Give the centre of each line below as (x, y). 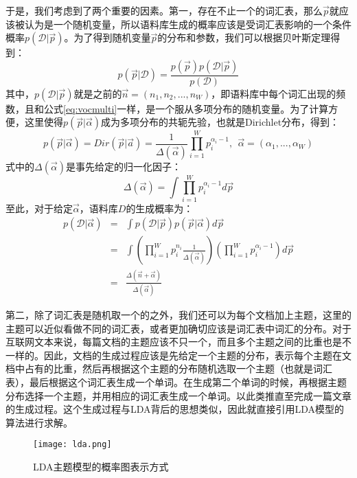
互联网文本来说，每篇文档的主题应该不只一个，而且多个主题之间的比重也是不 (178, 342)
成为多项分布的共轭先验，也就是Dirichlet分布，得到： (220, 122)
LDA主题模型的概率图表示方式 (101, 467)
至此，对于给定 (39, 208)
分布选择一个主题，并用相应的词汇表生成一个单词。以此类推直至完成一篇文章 (178, 395)
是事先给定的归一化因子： (123, 166)
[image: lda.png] (72, 445)
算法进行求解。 (39, 422)
